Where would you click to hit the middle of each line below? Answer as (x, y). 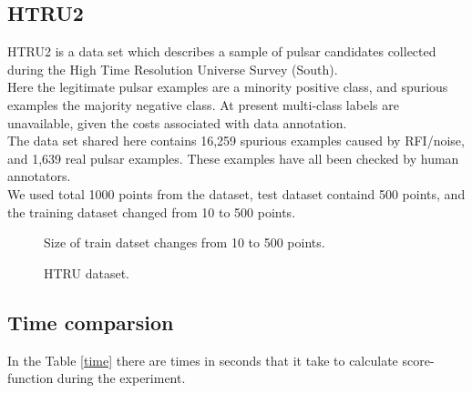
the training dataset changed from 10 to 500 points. (152, 212)
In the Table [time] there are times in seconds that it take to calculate (203, 360)
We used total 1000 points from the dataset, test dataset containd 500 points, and (236, 193)
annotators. (39, 176)
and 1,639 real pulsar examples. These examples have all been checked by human (233, 158)
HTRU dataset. (87, 272)
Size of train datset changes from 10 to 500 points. (185, 242)
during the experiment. (121, 378)
